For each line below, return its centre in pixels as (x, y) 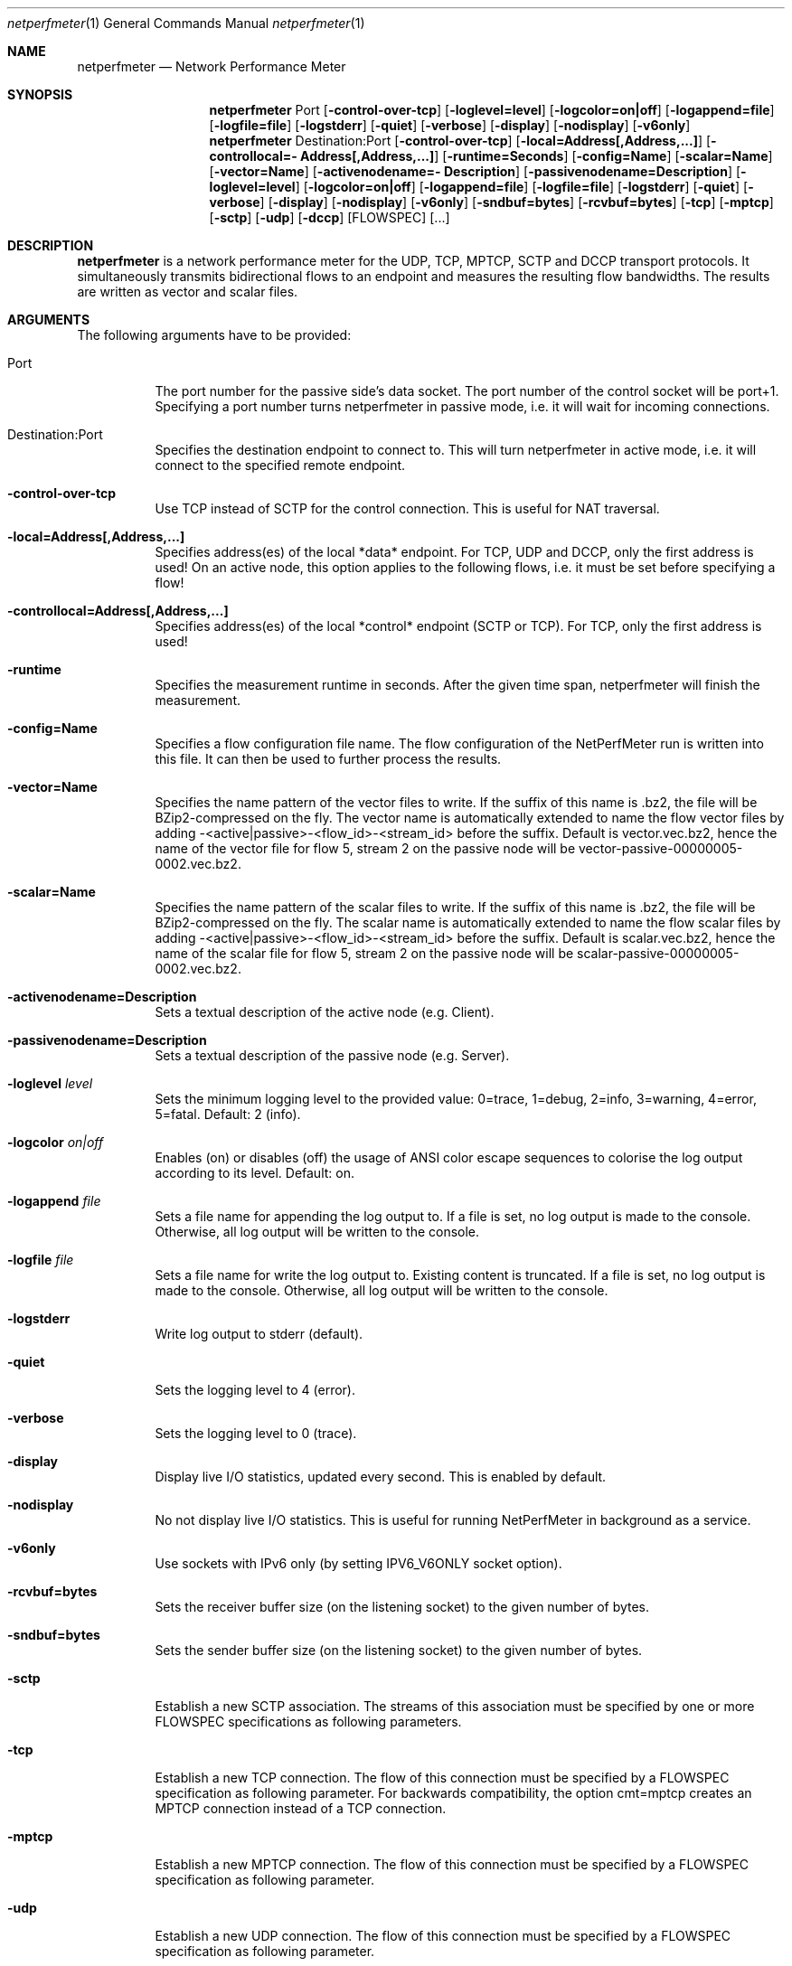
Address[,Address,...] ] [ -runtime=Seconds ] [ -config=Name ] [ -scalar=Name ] (537, 156)
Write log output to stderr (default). (259, 1334)
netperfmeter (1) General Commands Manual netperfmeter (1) (186, 23)
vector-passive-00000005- (661, 848)
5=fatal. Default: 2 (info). (228, 1114)
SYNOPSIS (40, 94)
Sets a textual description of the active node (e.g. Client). (325, 1012)
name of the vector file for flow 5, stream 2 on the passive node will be (365, 848)
